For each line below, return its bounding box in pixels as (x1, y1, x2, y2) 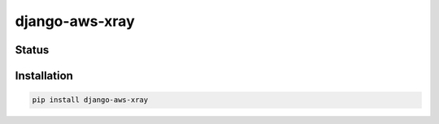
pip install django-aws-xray (32, 96, 149, 105)
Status (15, 43, 50, 57)
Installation (15, 69, 73, 83)
